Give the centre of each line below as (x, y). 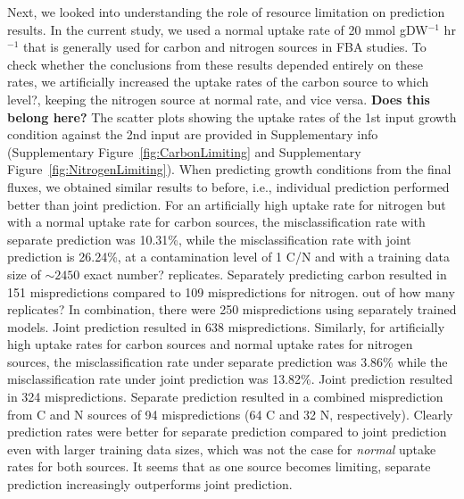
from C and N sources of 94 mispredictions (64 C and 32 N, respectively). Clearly (230, 414)
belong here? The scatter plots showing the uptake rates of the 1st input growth (232, 116)
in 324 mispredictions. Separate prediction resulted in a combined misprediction (225, 397)
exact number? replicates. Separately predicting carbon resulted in (265, 274)
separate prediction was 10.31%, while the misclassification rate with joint (209, 239)
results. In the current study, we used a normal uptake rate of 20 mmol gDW (218, 29)
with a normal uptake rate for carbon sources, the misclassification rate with (216, 222)
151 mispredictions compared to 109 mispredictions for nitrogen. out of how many (231, 291)
